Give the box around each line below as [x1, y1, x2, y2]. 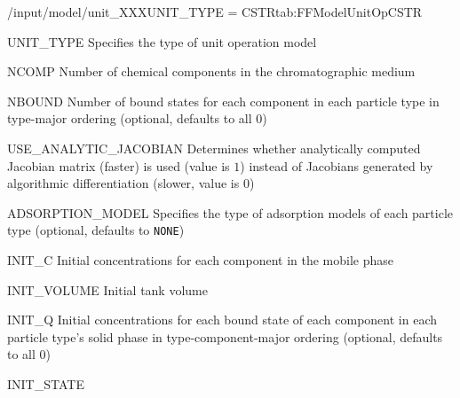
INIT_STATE [7, 374, 84, 393]
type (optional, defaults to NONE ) [7, 221, 185, 239]
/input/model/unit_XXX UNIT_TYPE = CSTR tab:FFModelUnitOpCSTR [7, 3, 423, 20]
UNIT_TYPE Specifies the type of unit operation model [7, 32, 317, 51]
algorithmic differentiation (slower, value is [7, 174, 240, 192]
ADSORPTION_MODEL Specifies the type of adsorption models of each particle [7, 203, 454, 222]
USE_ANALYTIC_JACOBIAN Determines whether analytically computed [7, 138, 421, 157]
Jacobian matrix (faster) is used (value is [7, 156, 230, 175]
